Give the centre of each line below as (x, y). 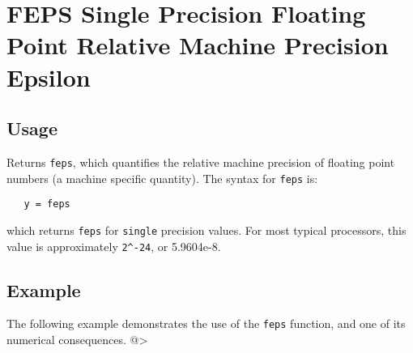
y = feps (47, 204)
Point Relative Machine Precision (198, 45)
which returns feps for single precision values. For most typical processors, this (206, 230)
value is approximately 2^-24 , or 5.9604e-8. (114, 246)
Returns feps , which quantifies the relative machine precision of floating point (201, 162)
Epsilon (49, 77)
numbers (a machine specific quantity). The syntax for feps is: (162, 178)
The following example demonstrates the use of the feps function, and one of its (206, 323)
